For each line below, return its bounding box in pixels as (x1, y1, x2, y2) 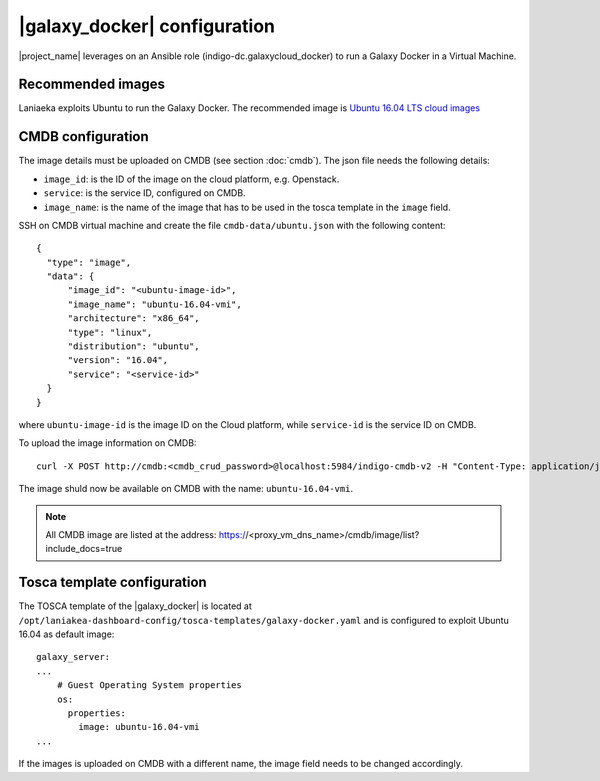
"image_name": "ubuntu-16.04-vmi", (67, 298, 242, 310)
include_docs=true (45, 543, 123, 555)
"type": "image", (46, 256, 132, 268)
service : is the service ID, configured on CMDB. (43, 187, 246, 199)
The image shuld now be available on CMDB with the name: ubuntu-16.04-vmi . (18, 483, 354, 495)
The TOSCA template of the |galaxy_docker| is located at (18, 600, 252, 612)
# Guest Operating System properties (56, 680, 242, 691)
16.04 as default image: (18, 628, 115, 640)
